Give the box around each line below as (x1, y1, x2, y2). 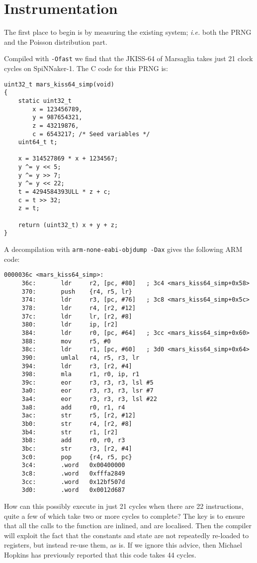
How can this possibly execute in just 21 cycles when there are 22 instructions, (4, 501, 244, 511)
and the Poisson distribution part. (4, 36, 107, 47)
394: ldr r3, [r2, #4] (21, 362, 132, 370)
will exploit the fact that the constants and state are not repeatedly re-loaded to (4, 530, 249, 540)
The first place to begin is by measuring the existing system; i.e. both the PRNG (4, 27, 252, 37)
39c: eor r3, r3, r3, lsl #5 (21, 379, 154, 386)
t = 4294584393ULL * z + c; (18, 188, 111, 196)
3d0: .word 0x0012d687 (21, 486, 125, 494)
